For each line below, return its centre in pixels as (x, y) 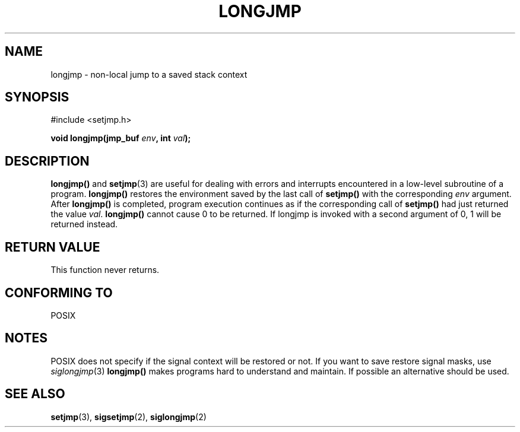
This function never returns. (105, 270)
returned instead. (84, 224)
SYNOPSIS (37, 97)
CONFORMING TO (59, 293)
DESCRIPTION (47, 161)
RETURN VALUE (53, 247)
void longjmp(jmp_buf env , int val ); (121, 138)
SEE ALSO (35, 394)
